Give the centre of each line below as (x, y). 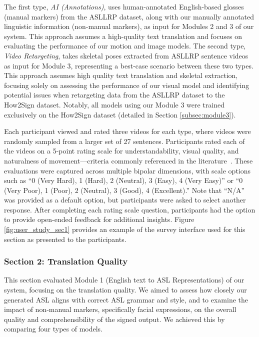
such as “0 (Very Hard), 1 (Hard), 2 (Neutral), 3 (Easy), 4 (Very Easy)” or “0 (123, 180)
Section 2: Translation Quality (66, 261)
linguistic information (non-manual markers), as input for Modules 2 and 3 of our (129, 26)
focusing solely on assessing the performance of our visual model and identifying (127, 85)
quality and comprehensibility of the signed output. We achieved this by (114, 319)
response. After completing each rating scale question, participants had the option (130, 209)
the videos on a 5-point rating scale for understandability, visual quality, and (121, 151)
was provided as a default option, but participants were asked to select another (125, 200)
